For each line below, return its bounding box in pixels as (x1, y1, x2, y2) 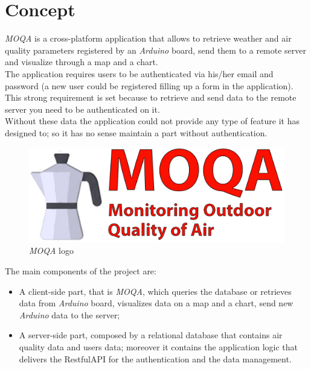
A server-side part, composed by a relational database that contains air (19, 329, 283, 341)
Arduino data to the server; (19, 308, 120, 321)
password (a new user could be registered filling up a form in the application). (5, 79, 293, 92)
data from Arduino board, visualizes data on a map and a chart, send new (19, 297, 293, 309)
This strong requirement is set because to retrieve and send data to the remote (5, 91, 297, 104)
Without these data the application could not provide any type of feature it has (5, 115, 300, 127)
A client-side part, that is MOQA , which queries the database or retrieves (19, 285, 292, 297)
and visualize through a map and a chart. (5, 55, 158, 68)
